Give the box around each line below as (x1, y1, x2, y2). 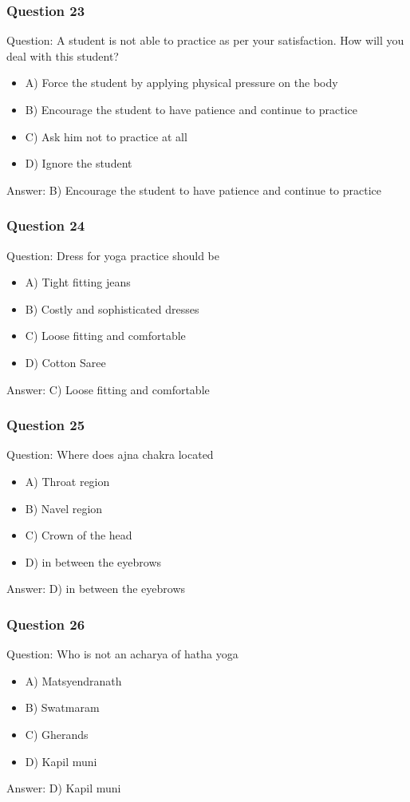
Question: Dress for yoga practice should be (6, 247, 220, 263)
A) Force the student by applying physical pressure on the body (25, 74, 338, 91)
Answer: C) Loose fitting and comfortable (6, 381, 210, 397)
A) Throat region (25, 472, 110, 489)
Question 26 (6, 614, 85, 634)
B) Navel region (25, 500, 103, 516)
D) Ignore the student (25, 155, 132, 172)
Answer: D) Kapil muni (6, 780, 121, 796)
